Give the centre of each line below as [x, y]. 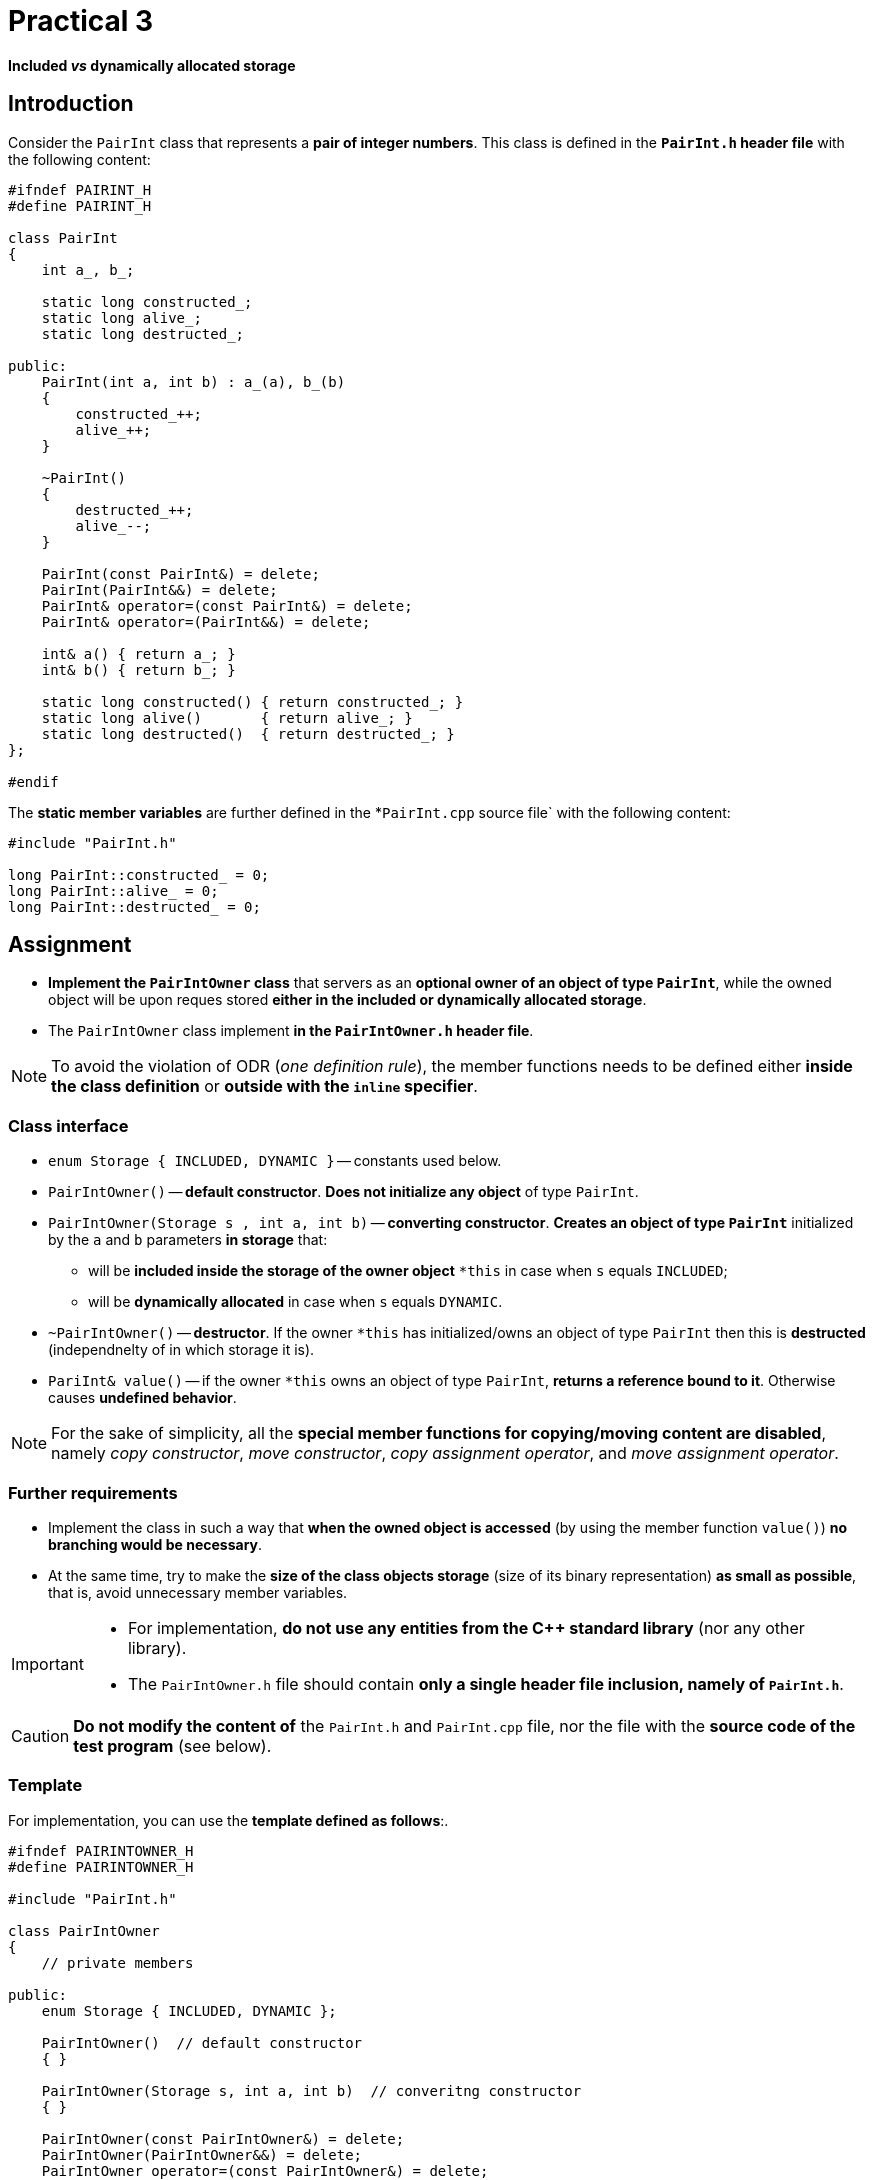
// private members [117, 1962]
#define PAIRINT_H [80, 205]
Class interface [68, 1125]
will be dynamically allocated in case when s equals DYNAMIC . [295, 1302]
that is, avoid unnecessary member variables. [198, 1592]
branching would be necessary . [155, 1544]
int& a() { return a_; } [138, 653]
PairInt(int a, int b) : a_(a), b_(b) [193, 381]
